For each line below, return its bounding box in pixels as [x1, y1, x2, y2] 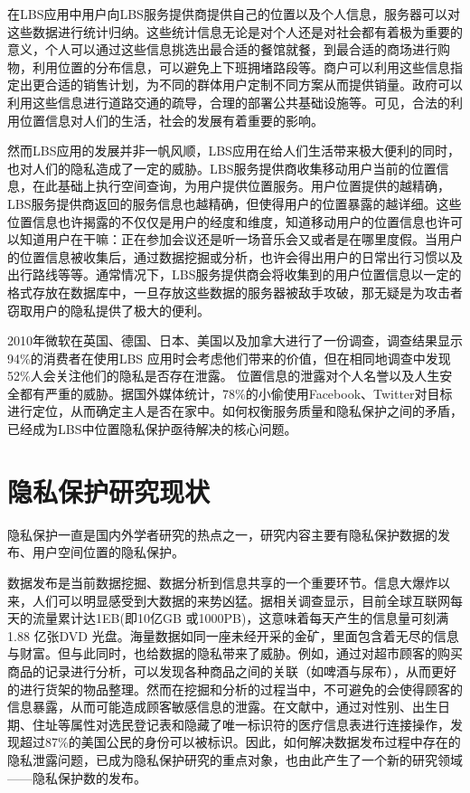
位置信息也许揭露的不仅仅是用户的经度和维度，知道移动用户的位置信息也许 [7, 212, 450, 231]
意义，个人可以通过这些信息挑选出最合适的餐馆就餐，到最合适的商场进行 [7, 40, 437, 59]
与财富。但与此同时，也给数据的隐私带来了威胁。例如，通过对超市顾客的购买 [7, 644, 463, 663]
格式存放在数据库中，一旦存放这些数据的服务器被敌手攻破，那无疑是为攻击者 [7, 282, 463, 301]
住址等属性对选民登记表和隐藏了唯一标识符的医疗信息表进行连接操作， [32, 714, 450, 733]
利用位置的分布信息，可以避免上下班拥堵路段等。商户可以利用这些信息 [32, 57, 450, 76]
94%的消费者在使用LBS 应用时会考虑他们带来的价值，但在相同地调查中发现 [7, 348, 451, 367]
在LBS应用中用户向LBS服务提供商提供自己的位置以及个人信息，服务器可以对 [7, 5, 460, 23]
